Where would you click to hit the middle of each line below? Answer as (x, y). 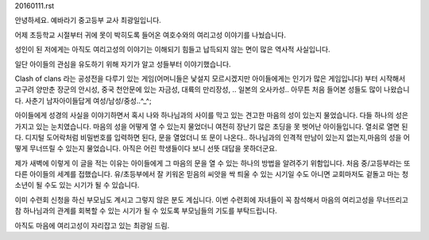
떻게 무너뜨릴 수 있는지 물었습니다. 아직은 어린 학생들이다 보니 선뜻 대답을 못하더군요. (146, 149)
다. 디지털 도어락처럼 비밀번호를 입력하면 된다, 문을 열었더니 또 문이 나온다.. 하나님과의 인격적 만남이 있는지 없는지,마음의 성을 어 (213, 137)
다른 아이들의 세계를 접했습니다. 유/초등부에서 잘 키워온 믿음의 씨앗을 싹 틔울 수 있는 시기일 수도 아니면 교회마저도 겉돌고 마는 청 (212, 174)
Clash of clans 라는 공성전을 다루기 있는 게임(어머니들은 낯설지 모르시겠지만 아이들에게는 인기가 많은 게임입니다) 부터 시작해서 (210, 78)
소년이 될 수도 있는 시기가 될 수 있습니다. (77, 185)
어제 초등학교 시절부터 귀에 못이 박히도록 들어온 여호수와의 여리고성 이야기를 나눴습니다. (150, 35)
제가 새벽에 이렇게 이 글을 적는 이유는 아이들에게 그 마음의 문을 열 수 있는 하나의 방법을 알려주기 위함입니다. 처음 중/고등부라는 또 (213, 163)
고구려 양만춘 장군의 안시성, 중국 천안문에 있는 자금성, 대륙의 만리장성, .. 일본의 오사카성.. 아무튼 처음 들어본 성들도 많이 (199, 90)
